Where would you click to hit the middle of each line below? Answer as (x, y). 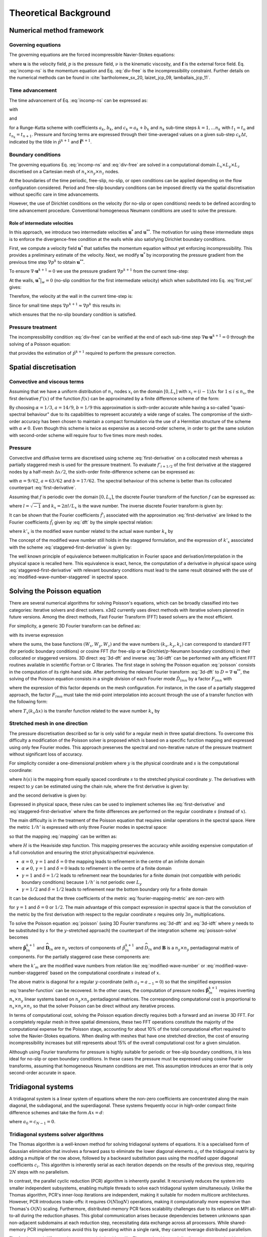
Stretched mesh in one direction (48, 723)
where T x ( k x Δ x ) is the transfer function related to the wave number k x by (85, 711)
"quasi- (238, 408)
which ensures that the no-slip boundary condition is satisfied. (73, 315)
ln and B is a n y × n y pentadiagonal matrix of (194, 949)
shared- (238, 1223)
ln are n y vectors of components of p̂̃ (87, 949)
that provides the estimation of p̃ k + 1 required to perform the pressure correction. (92, 353)
